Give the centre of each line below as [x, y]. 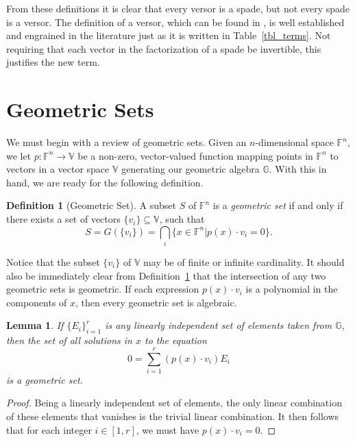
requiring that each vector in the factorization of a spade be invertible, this [164, 48]
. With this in [298, 169]
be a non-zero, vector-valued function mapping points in [195, 155]
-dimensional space [294, 142]
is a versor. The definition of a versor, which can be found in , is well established [175, 22]
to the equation [175, 340]
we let [19, 155]
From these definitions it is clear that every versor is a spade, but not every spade [178, 8]
